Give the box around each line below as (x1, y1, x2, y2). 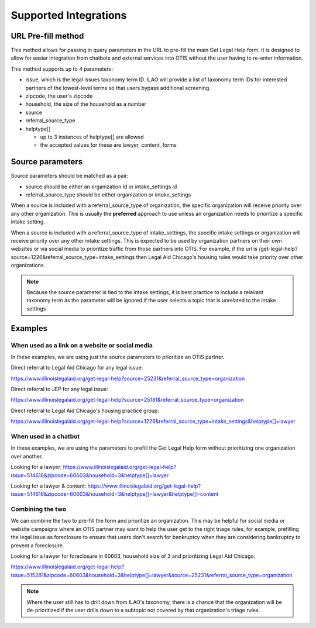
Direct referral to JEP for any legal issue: (11, 386, 108, 393)
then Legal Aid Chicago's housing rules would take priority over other (136, 253, 304, 260)
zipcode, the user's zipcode (25, 92, 93, 99)
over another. (11, 453, 43, 460)
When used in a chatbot (11, 433, 80, 440)
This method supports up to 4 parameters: (11, 65, 114, 73)
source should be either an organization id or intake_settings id (25, 183, 177, 190)
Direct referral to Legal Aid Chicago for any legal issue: (11, 364, 143, 371)
